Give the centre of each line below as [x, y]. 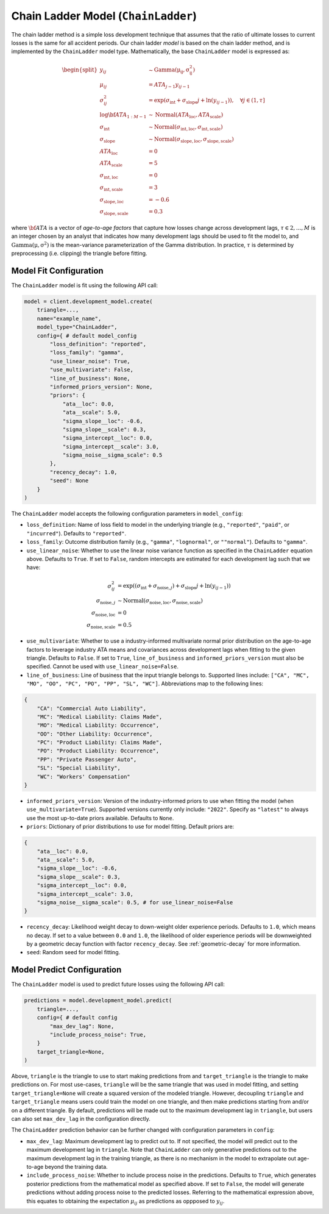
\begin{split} [80, 70]
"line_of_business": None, [90, 378]
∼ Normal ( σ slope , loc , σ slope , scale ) [191, 140]
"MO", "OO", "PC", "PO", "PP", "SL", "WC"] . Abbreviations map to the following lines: [145, 684]
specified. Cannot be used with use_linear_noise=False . [103, 666]
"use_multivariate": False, [92, 370]
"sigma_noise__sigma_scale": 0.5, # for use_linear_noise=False [135, 902]
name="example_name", [69, 318]
